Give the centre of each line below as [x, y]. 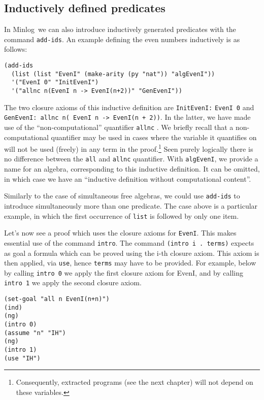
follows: [16, 49]
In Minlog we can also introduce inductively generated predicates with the [120, 29]
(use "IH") [22, 358]
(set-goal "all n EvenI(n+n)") [57, 299]
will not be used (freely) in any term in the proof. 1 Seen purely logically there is [129, 148]
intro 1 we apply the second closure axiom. [73, 282]
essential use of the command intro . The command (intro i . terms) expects [129, 242]
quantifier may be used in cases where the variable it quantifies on [154, 137]
